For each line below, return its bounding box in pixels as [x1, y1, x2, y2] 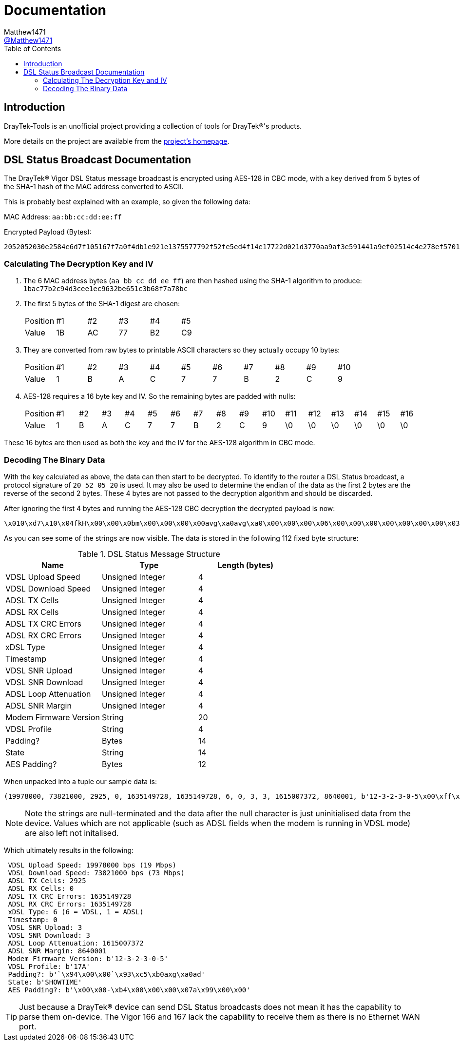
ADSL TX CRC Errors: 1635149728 [8, 892, 132, 900]
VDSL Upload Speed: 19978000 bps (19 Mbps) [8, 861, 177, 869]
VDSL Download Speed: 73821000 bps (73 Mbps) [8, 868, 185, 877]
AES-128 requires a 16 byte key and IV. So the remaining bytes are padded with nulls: [23, 392, 296, 401]
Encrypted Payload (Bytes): [4, 228, 92, 237]
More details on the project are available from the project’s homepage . [4, 137, 230, 145]
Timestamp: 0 [8, 915, 57, 924]
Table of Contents [4, 44, 61, 53]
